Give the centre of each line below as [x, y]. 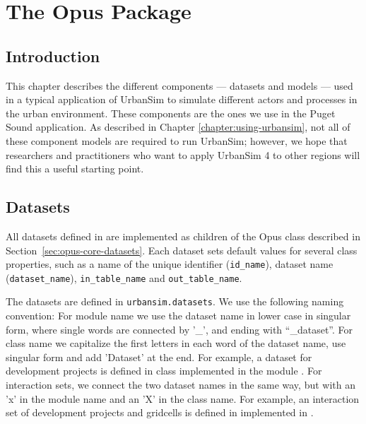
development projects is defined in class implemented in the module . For [164, 371]
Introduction [53, 55]
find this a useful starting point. [75, 169]
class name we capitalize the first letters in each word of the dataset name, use [176, 343]
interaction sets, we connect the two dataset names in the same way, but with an [181, 385]
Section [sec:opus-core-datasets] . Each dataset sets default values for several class [182, 250]
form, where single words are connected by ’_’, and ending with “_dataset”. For [179, 329]
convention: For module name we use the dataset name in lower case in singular [178, 316]
